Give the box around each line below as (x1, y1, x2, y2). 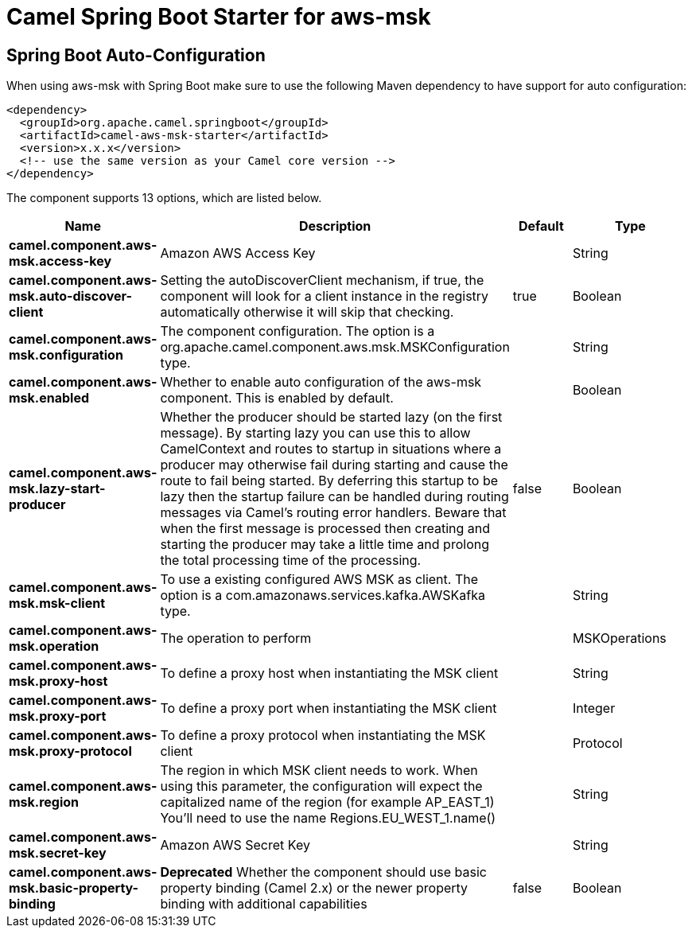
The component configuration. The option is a (160, 323, 435, 340)
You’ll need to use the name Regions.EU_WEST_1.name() (160, 810, 496, 827)
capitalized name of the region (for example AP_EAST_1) (160, 794, 495, 811)
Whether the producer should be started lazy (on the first (160, 409, 503, 426)
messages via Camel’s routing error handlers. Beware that (160, 504, 507, 521)
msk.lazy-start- (9, 481, 106, 497)
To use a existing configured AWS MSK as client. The (160, 571, 479, 588)
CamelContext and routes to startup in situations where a (160, 441, 502, 457)
